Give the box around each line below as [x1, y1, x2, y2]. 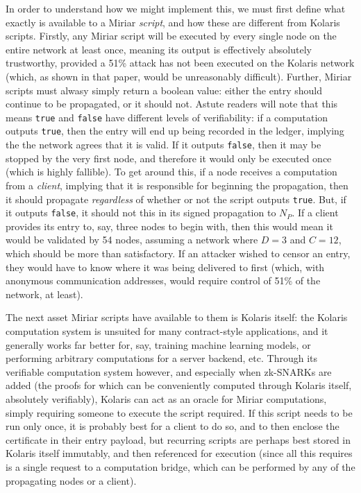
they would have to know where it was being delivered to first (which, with [6, 259, 325, 274]
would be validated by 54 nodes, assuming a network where [6, 232, 258, 247]
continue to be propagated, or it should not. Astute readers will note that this [6, 96, 338, 111]
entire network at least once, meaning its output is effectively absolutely [6, 42, 312, 56]
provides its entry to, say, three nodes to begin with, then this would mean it [6, 218, 333, 233]
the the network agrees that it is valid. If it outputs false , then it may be [6, 137, 321, 152]
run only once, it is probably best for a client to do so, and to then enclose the [6, 419, 339, 433]
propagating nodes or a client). [6, 473, 137, 487]
